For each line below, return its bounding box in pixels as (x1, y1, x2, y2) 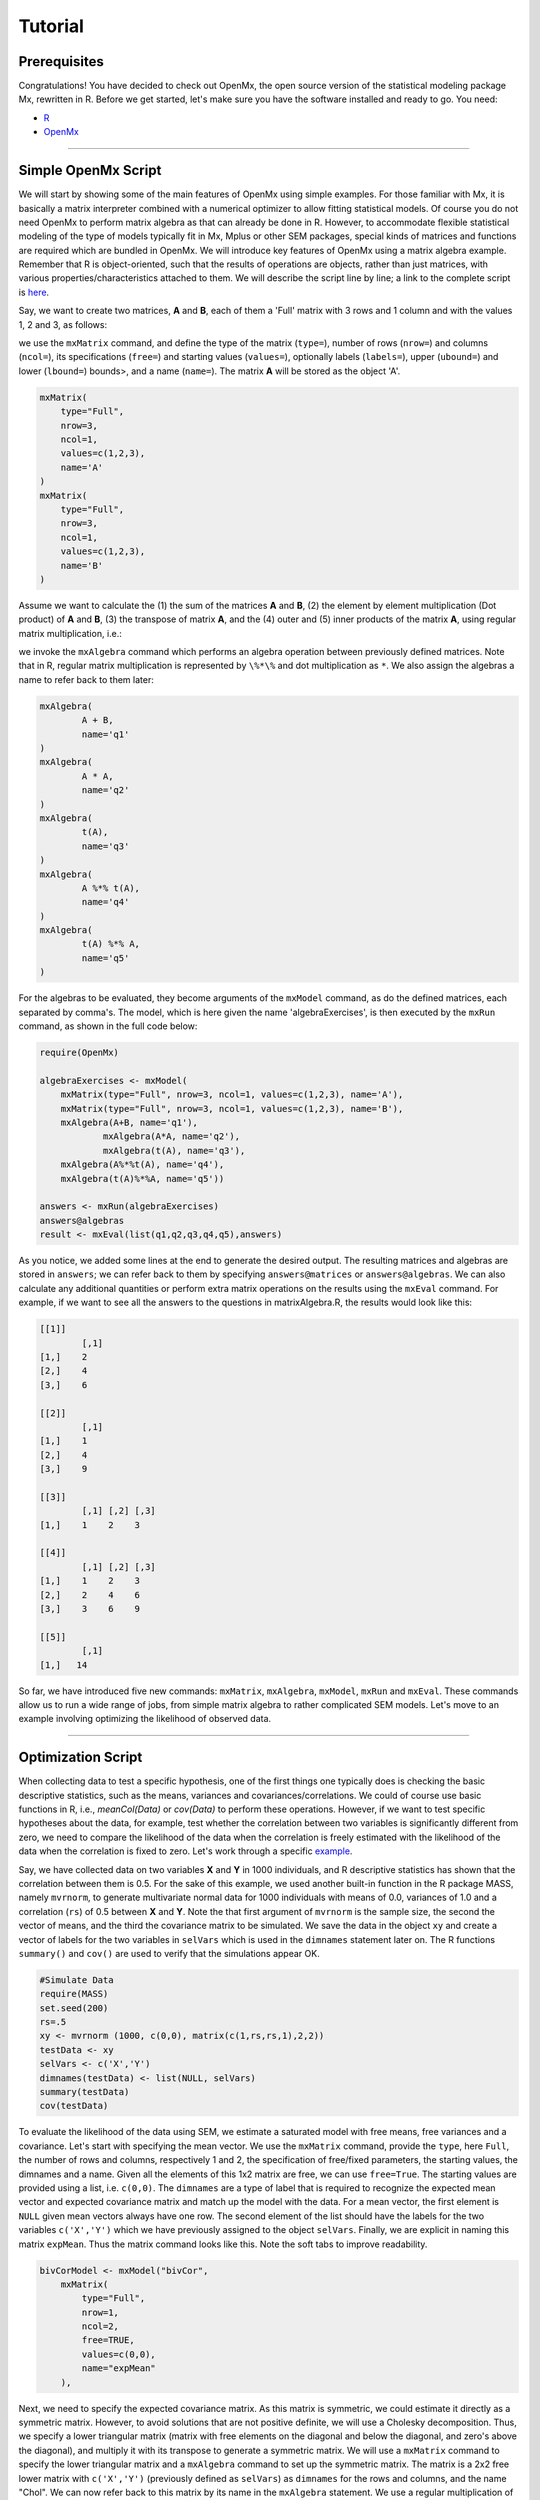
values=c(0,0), (81, 2348, 157, 2360)
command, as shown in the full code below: (18, 1020, 198, 1032)
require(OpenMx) (39, 1046, 120, 1058)
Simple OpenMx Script (18, 162, 162, 179)
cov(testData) (39, 2100, 109, 2112)
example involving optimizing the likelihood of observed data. (18, 1713, 272, 1725)
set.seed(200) (39, 2002, 109, 2014)
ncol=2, (81, 2321, 120, 2332)
